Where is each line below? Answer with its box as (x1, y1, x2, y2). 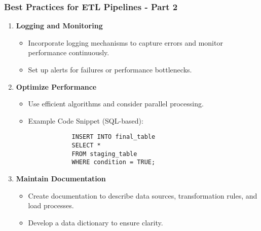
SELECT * (71, 142, 101, 149)
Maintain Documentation (16, 173, 106, 183)
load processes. (28, 200, 74, 211)
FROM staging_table (71, 150, 137, 158)
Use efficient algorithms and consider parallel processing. (28, 98, 204, 109)
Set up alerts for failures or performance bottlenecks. (28, 64, 192, 74)
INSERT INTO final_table (71, 133, 156, 141)
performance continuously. (28, 47, 109, 58)
